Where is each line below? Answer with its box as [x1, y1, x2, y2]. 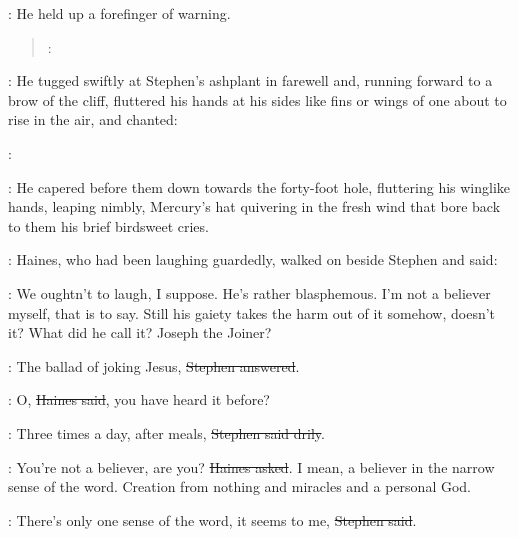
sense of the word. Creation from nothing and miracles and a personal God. [8, 476, 472, 497]
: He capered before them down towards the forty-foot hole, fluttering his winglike [8, 176, 511, 197]
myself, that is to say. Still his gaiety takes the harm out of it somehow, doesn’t [8, 302, 496, 323]
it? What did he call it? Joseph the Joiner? [8, 322, 272, 343]
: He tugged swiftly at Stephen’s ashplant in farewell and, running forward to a [8, 70, 493, 91]
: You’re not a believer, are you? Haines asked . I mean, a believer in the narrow [8, 456, 495, 477]
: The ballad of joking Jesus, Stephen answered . [8, 355, 300, 376]
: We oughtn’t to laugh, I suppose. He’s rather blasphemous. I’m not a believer [8, 282, 491, 303]
